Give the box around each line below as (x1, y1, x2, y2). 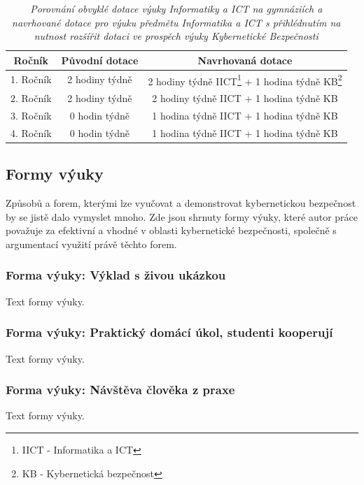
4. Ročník (10, 125, 52, 140)
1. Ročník (10, 72, 52, 87)
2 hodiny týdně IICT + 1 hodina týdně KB (152, 91, 338, 106)
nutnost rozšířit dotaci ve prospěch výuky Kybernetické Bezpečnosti (34, 29, 318, 43)
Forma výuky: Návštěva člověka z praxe (6, 381, 235, 398)
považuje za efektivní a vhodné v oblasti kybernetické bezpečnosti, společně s (6, 223, 337, 238)
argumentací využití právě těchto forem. (6, 236, 177, 251)
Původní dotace (61, 52, 139, 67)
